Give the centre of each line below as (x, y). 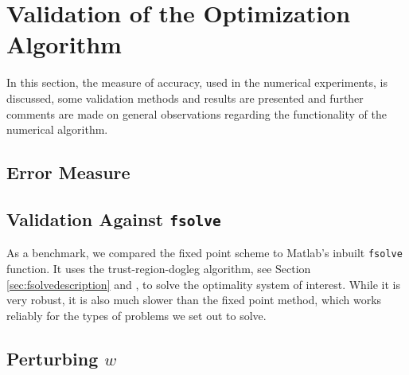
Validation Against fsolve (114, 219)
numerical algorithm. (57, 129)
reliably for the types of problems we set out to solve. (136, 315)
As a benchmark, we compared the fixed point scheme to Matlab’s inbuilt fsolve (204, 253)
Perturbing (53, 358)
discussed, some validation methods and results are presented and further (185, 98)
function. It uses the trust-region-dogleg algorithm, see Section (159, 268)
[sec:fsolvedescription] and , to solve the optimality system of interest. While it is (203, 284)
